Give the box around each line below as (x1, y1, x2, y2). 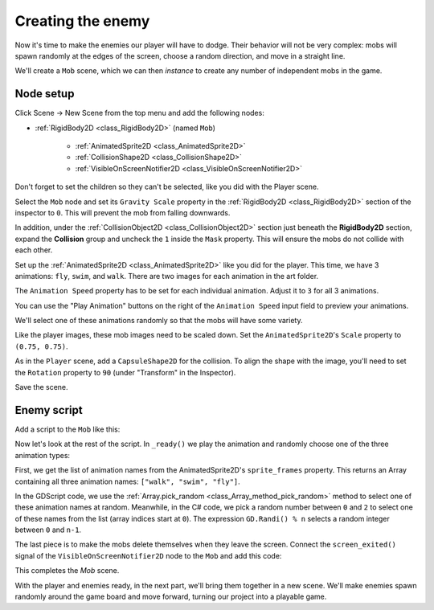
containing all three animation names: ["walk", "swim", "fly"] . (14, 477, 240, 486)
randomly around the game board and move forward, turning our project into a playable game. (14, 592, 327, 602)
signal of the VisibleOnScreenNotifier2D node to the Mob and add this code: (14, 551, 282, 560)
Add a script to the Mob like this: (14, 424, 121, 434)
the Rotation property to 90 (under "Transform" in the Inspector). (14, 367, 236, 377)
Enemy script (14, 403, 84, 417)
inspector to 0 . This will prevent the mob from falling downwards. (14, 207, 231, 217)
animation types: (14, 450, 71, 460)
